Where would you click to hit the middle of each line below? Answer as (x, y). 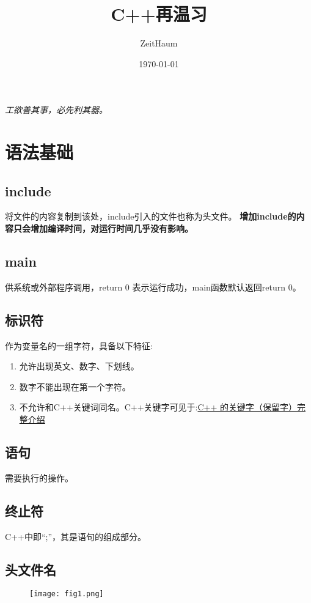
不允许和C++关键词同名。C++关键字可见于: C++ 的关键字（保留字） (158, 407)
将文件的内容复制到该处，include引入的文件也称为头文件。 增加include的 (151, 216)
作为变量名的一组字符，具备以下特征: (79, 345)
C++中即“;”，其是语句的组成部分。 (75, 536)
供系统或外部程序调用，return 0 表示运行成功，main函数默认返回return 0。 (153, 287)
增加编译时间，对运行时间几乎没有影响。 (112, 228)
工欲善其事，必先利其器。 (56, 110)
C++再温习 (159, 14)
